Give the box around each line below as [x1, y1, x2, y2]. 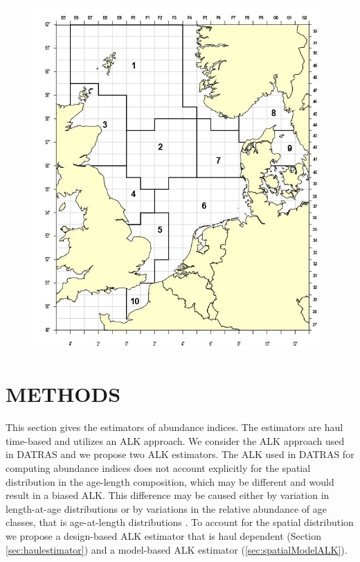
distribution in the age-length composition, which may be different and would [6, 474, 334, 489]
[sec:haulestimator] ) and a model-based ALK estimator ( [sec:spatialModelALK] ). [6, 542, 348, 556]
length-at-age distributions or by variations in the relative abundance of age [6, 501, 327, 516]
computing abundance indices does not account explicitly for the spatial [6, 460, 311, 475]
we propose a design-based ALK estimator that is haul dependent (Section [6, 528, 322, 543]
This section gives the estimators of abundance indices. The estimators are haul [6, 420, 343, 434]
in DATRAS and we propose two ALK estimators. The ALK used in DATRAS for [6, 447, 354, 462]
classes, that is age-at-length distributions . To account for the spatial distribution [6, 515, 354, 529]
